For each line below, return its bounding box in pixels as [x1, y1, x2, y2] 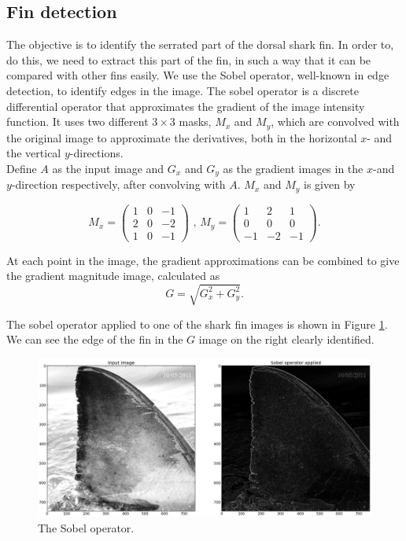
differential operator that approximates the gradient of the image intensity [6, 98, 365, 114]
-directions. [69, 145, 124, 161]
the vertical [6, 145, 61, 161]
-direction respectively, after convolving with [11, 176, 226, 193]
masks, [179, 113, 212, 130]
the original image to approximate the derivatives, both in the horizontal [6, 129, 357, 145]
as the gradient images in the [223, 160, 364, 176]
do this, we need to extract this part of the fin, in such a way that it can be [6, 51, 371, 68]
